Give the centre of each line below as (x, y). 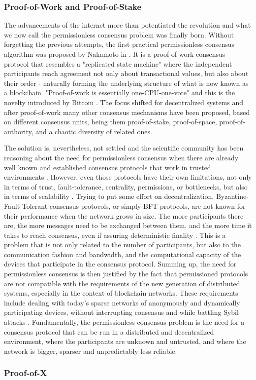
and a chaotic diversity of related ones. (94, 131)
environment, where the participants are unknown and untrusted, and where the (125, 341)
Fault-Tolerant (26, 206)
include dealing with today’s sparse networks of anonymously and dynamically (122, 302)
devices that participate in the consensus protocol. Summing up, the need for (120, 264)
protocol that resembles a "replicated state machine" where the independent (118, 63)
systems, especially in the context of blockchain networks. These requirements (121, 293)
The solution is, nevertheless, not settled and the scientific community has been (124, 148)
